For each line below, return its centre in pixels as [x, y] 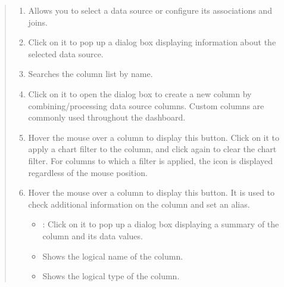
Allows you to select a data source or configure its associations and [150, 10]
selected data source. [66, 53]
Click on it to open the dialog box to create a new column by [140, 93]
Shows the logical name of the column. [113, 256]
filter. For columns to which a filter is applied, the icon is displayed [151, 160]
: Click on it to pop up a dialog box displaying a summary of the [161, 224]
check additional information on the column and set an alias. [139, 204]
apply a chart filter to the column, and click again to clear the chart [152, 149]
